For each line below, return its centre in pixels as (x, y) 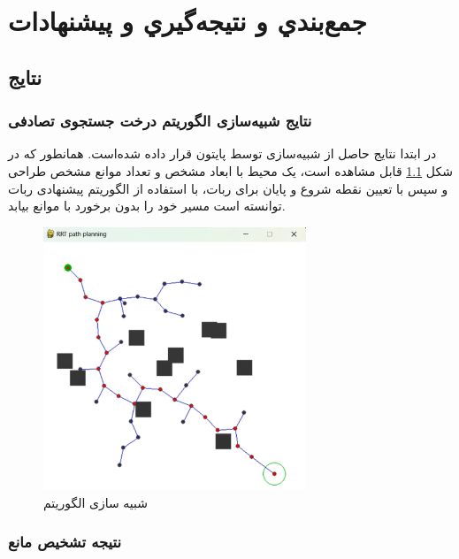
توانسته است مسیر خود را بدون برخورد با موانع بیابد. (147, 206)
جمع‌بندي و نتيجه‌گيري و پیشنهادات (187, 21)
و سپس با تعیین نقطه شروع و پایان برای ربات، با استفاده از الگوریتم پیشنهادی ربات (228, 188)
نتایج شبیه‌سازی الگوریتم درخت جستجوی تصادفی (160, 121)
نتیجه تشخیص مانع (65, 542)
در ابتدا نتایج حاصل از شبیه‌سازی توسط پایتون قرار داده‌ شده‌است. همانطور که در (222, 153)
